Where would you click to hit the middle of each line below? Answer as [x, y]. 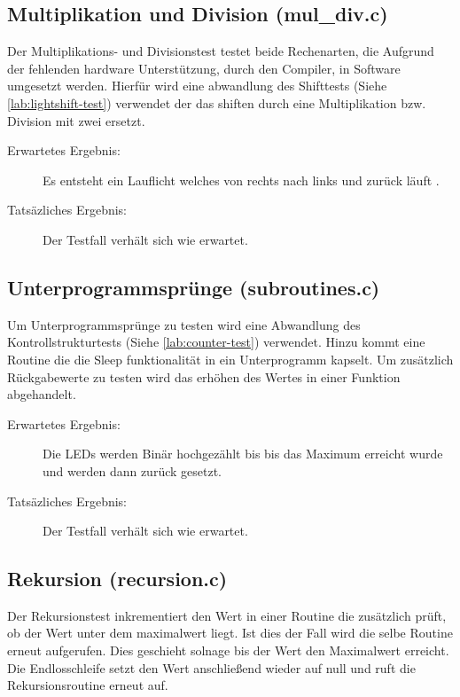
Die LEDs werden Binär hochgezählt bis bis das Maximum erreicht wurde [243, 454]
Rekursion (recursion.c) [117, 579]
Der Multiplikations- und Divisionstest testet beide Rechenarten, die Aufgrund [221, 51]
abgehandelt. [42, 394]
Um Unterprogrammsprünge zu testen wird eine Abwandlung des [184, 324]
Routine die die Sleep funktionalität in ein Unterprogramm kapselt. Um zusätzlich [230, 359]
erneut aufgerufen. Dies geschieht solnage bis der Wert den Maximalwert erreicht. [228, 650]
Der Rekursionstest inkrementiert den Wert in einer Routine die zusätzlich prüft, [227, 615]
